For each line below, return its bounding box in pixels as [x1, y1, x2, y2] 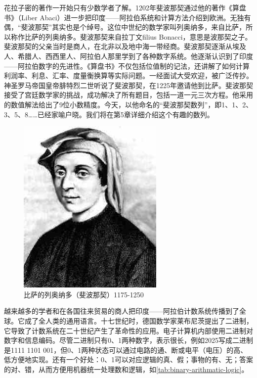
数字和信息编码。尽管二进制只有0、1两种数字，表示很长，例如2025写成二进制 [4, 335, 253, 345]
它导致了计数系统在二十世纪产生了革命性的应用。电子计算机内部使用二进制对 [4, 325, 253, 335]
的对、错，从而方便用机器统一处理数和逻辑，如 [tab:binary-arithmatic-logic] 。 [4, 364, 249, 374]
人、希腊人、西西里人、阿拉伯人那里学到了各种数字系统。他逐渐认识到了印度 [4, 50, 253, 61]
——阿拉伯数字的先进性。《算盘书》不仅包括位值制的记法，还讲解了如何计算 [4, 60, 250, 71]
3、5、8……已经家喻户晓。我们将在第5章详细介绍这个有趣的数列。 [4, 109, 214, 119]
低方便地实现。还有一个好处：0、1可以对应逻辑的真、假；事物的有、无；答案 [4, 354, 253, 365]
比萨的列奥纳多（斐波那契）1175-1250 [24, 289, 144, 299]
